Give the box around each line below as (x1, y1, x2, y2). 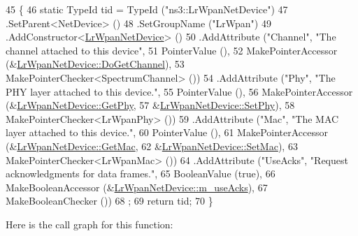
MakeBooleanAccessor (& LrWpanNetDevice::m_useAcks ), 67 (6, 179, 268, 194)
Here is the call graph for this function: (6, 216, 173, 231)
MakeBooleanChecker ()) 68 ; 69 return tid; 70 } (6, 193, 213, 208)
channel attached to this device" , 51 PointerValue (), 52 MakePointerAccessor (6, 43, 338, 57)
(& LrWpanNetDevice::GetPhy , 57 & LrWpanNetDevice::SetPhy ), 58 (6, 98, 295, 112)
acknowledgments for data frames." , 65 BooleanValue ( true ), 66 (6, 166, 275, 181)
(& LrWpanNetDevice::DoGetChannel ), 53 (6, 57, 185, 71)
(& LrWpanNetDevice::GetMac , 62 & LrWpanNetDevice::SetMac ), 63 (6, 138, 298, 153)
